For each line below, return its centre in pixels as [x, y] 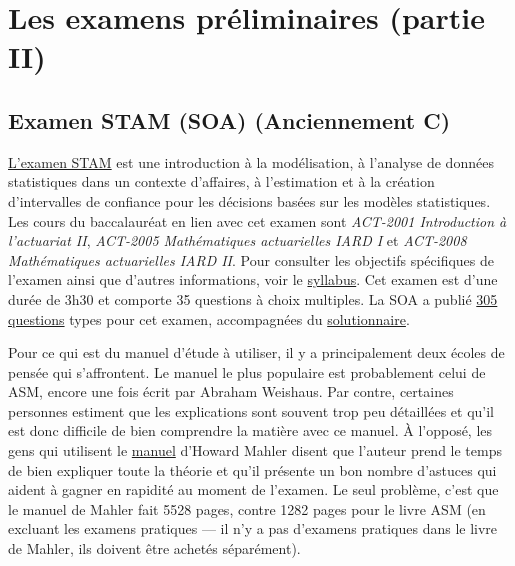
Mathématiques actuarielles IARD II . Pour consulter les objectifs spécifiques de [251, 259]
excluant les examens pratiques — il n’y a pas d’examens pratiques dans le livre [253, 528]
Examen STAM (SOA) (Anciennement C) [229, 119]
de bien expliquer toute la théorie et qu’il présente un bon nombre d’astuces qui [252, 469]
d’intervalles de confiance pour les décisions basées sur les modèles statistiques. [249, 200]
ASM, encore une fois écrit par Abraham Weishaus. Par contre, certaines [231, 391]
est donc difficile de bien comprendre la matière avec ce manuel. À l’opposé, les [250, 430]
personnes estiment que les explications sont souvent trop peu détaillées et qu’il [251, 410]
